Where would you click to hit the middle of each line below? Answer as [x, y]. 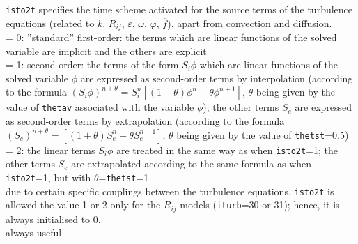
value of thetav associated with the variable [100, 107]
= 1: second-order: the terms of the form [92, 64]
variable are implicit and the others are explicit [106, 51]
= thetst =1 [124, 177]
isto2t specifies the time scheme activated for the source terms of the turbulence [179, 9]
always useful [34, 232]
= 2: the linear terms [50, 150]
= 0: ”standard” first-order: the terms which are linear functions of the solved [171, 37]
